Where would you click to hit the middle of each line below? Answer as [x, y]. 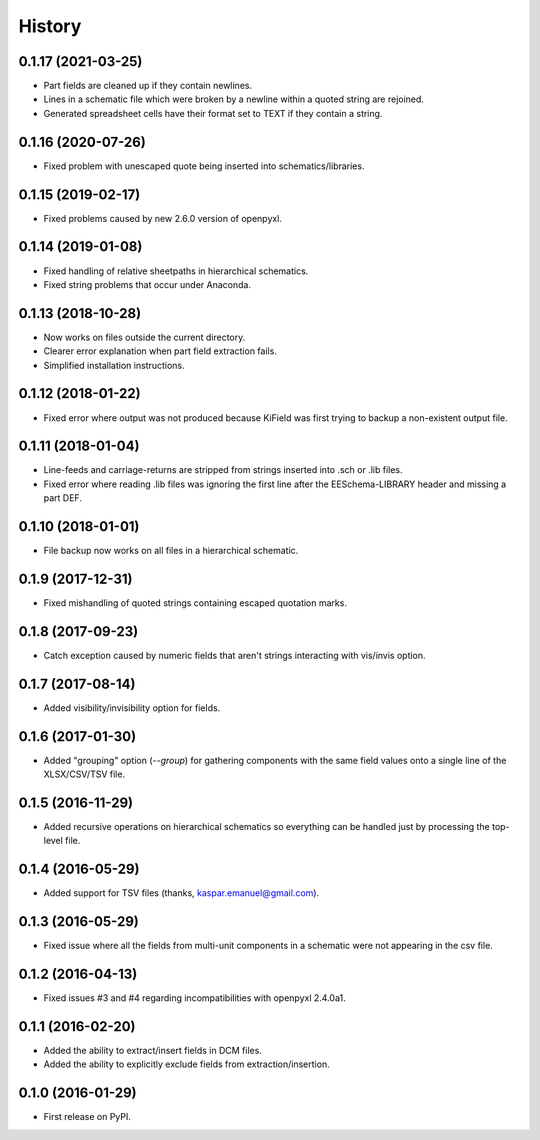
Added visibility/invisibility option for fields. [132, 707]
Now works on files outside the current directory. [144, 337]
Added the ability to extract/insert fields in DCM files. [152, 1051]
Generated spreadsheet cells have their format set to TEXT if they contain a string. [213, 113]
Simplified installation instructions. [114, 365]
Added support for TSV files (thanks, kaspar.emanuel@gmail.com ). [181, 893]
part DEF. [62, 498]
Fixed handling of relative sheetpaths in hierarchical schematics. [176, 271]
